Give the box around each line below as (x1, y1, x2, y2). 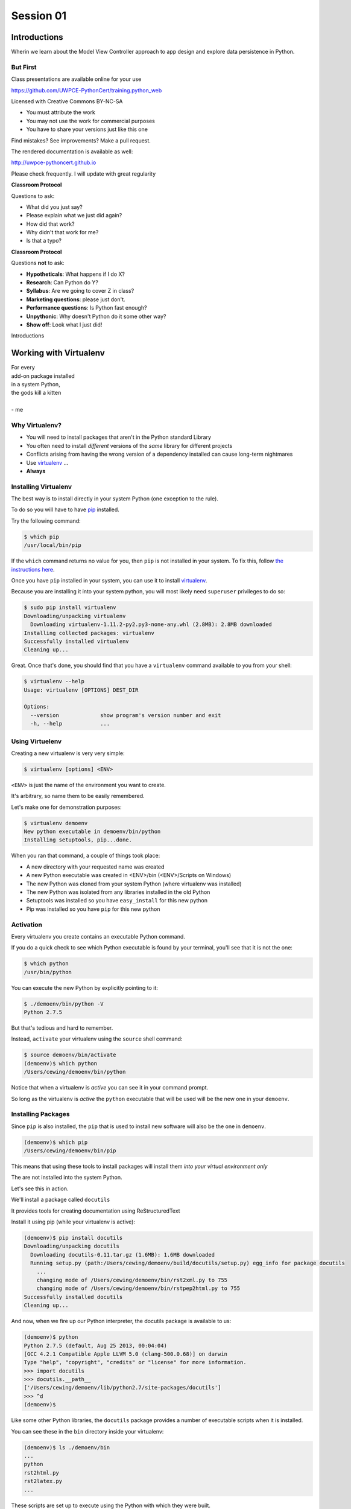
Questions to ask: (11, 192, 55, 199)
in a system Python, (11, 381, 60, 388)
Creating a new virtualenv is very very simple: (11, 749, 125, 757)
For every (11, 364, 36, 371)
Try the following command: (11, 517, 81, 525)
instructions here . (11, 566, 55, 573)
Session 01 (11, 9, 67, 22)
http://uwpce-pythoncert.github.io (11, 159, 96, 166)
